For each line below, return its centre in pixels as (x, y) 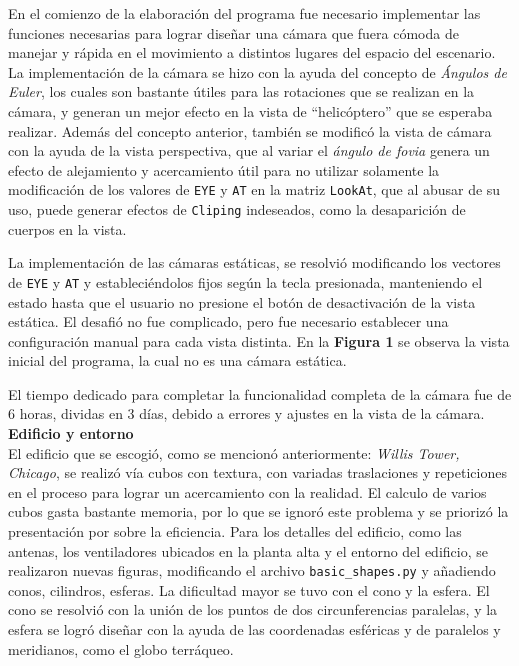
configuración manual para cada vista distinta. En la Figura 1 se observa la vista (259, 340)
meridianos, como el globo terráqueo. (121, 648)
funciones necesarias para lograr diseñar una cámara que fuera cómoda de (233, 32)
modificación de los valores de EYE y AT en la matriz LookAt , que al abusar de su (254, 189)
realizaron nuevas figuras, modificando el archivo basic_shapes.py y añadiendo (252, 570)
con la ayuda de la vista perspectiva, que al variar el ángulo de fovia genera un (249, 150)
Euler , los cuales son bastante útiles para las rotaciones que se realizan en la (241, 91)
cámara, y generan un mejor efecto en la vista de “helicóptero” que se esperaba (250, 110)
